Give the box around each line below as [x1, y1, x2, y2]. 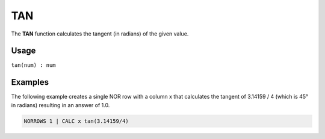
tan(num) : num [11, 62, 57, 69]
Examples [11, 77, 49, 87]
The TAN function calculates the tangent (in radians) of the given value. [11, 30, 189, 37]
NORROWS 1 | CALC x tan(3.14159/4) [23, 117, 129, 125]
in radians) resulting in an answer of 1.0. [11, 101, 110, 108]
